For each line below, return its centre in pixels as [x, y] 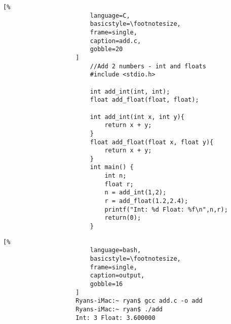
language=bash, [115, 250]
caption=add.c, [115, 41]
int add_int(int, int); [130, 91]
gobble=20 [106, 49]
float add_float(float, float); [144, 100]
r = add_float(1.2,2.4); [146, 201]
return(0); [123, 218]
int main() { [112, 167]
